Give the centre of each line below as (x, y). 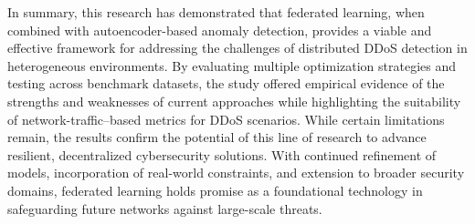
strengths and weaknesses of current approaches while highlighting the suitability (234, 101)
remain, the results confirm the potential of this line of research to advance (217, 137)
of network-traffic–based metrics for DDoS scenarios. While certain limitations (226, 119)
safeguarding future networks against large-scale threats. (165, 208)
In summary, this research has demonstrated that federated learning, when (216, 12)
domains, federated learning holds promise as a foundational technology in (215, 190)
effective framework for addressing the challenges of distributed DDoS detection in (237, 48)
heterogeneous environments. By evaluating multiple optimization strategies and (232, 65)
